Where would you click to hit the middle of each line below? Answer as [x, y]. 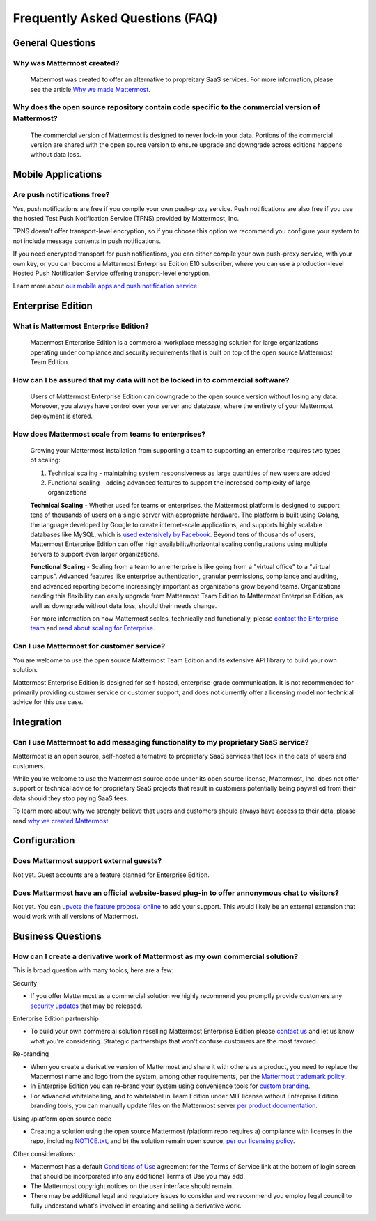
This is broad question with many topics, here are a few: [93, 970]
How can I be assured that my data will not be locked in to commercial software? [151, 380]
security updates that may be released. [86, 1006]
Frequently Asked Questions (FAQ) [115, 18]
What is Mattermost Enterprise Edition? [81, 326]
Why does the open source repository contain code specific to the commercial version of [166, 107]
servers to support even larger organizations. [95, 554]
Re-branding [31, 1054]
